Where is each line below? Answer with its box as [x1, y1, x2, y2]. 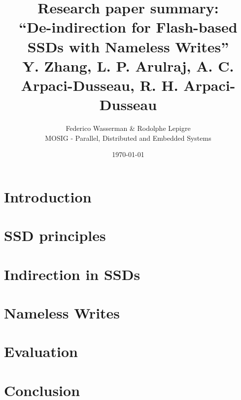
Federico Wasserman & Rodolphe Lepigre [66, 123, 191, 133]
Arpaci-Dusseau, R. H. [21, 75, 178, 95]
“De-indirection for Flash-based [19, 17, 238, 37]
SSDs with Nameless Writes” [27, 36, 229, 56]
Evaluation [4, 341, 78, 361]
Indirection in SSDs [4, 264, 140, 284]
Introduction [4, 186, 92, 206]
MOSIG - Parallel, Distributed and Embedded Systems [45, 132, 211, 143]
